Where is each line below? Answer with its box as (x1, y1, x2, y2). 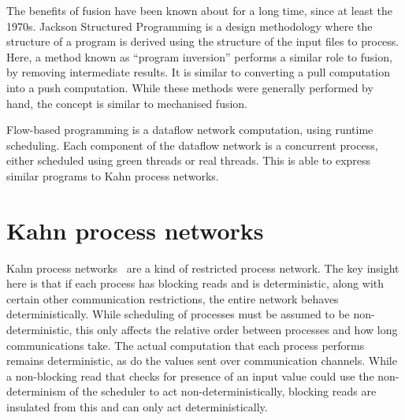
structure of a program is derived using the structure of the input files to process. (6, 33, 399, 50)
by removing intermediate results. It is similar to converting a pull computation (6, 64, 391, 80)
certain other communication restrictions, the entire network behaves (6, 290, 339, 307)
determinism (6, 383, 66, 400)
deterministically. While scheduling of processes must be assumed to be (6, 306, 350, 322)
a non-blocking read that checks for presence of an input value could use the (6, 367, 374, 384)
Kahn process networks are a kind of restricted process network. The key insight (6, 259, 399, 276)
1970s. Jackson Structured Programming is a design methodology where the (6, 17, 373, 34)
